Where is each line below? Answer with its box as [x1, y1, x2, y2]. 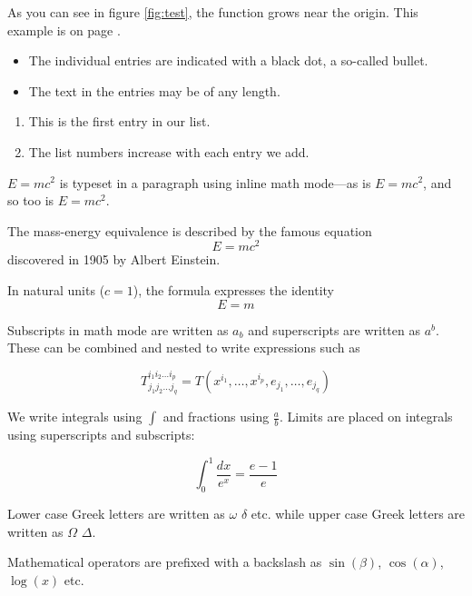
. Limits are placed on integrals [280, 407, 453, 426]
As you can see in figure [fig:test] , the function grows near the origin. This [7, 3, 418, 21]
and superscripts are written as [248, 320, 420, 339]
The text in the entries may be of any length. [28, 81, 280, 100]
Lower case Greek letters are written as [7, 504, 225, 523]
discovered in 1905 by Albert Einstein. [7, 250, 221, 269]
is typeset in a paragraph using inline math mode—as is [59, 173, 371, 192]
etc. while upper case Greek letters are [251, 504, 466, 523]
